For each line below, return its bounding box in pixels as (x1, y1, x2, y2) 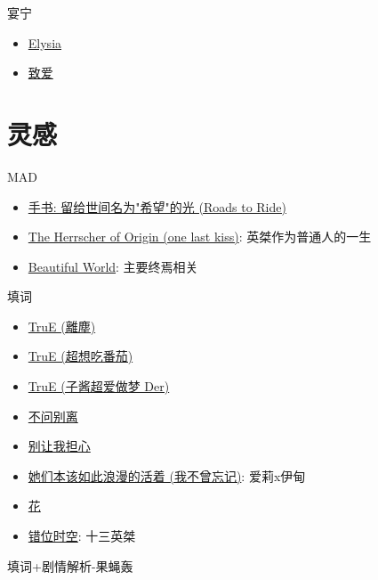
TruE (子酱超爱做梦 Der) (28, 377, 170, 396)
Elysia (28, 33, 62, 52)
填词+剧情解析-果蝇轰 (7, 556, 133, 575)
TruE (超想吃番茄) (28, 347, 133, 365)
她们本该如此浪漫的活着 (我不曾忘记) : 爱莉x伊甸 (28, 466, 306, 485)
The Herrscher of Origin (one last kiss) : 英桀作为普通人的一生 (28, 227, 372, 246)
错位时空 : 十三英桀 (28, 527, 136, 545)
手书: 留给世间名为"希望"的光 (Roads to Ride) (28, 197, 286, 216)
